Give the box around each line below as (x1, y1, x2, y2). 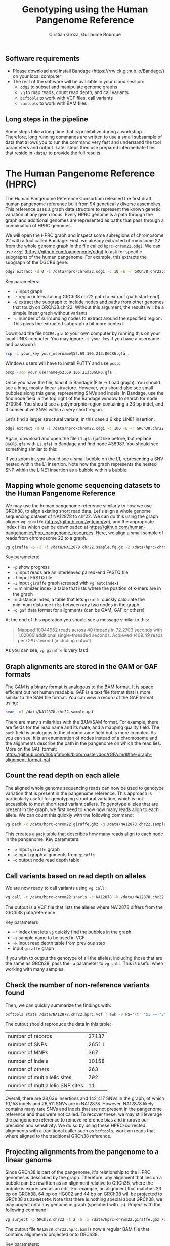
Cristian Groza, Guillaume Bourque (49, 31, 121, 37)
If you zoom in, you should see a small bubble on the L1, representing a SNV (5, 456, 163, 462)
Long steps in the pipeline (5, 115, 89, 123)
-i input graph (12, 288, 43, 294)
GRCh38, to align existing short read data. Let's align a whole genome (5, 508, 151, 514)
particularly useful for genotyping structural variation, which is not (5, 795, 143, 801)
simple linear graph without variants (12, 309, 88, 316)
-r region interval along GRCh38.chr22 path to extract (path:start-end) (12, 293, 160, 299)
